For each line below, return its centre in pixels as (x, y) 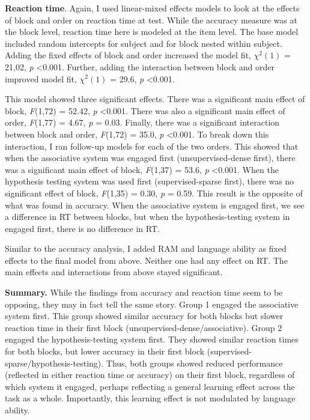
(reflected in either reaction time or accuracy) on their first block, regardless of (150, 375)
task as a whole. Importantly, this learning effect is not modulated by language (150, 398)
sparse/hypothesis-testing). (54, 363)
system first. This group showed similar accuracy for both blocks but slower (144, 316)
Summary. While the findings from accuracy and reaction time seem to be (144, 292)
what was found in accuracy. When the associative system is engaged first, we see (155, 205)
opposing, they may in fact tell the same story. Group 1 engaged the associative (152, 304)
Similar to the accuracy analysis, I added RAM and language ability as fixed (146, 248)
